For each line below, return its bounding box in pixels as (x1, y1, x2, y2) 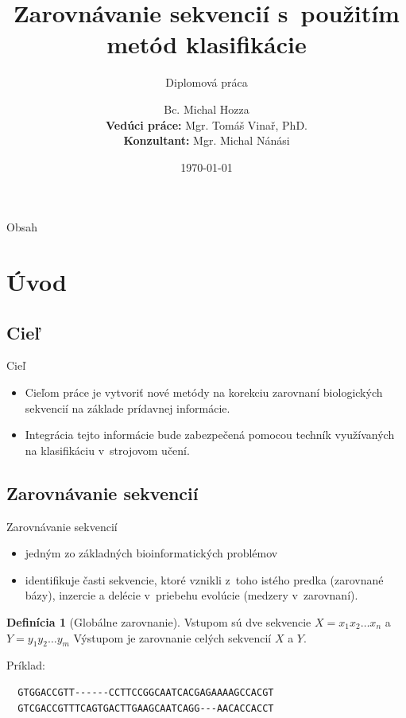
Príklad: (6, 657, 45, 673)
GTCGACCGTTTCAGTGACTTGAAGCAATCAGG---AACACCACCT (17, 702, 274, 714)
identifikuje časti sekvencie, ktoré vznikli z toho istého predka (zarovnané (25, 571, 384, 588)
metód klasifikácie (106, 28, 307, 60)
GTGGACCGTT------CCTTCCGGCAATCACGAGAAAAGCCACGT (17, 686, 274, 698)
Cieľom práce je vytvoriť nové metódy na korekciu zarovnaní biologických (25, 384, 383, 401)
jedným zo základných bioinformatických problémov (25, 545, 278, 561)
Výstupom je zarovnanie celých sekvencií (73, 629, 272, 646)
